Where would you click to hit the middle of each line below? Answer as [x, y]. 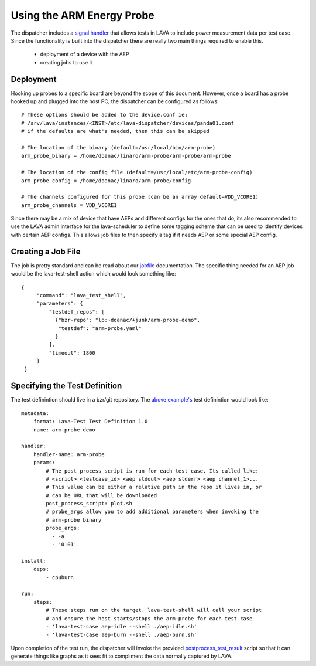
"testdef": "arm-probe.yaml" [100, 328]
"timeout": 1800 [72, 353]
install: [34, 561]
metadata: [35, 413]
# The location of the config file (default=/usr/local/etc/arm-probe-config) [137, 172]
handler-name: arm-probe [69, 454]
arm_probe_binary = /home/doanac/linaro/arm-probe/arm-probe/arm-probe [126, 156]
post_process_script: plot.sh [89, 504]
